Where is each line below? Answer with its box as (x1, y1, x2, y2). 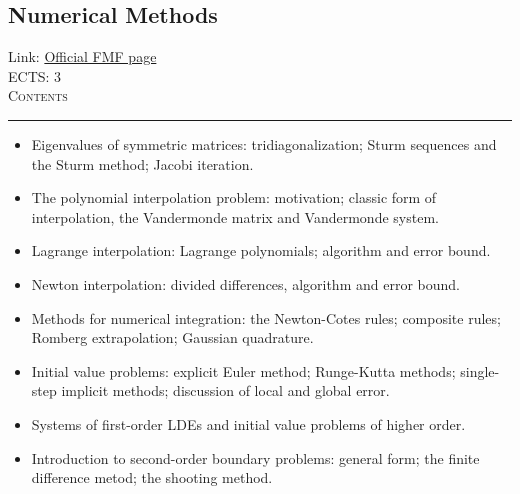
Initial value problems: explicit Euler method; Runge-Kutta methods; (31, 360, 456, 381)
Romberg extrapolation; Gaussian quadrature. (31, 327, 314, 348)
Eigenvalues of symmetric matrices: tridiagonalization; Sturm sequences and (31, 133, 497, 154)
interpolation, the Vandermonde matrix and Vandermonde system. (31, 206, 439, 227)
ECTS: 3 (8, 65, 62, 86)
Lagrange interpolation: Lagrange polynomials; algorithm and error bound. (31, 240, 491, 261)
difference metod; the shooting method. (31, 467, 273, 488)
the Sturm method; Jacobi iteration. (31, 153, 254, 174)
